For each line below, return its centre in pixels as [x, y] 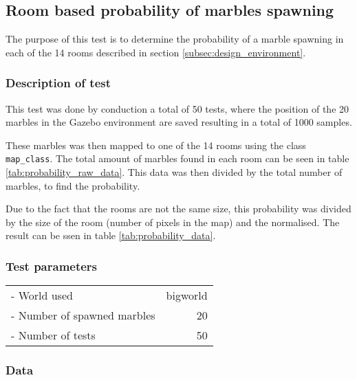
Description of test [58, 83]
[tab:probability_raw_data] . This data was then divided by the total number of [174, 172]
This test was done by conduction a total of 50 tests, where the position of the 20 [177, 108]
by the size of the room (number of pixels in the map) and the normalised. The [173, 222]
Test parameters [52, 266]
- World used [42, 295]
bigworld [187, 295]
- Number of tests [53, 335]
